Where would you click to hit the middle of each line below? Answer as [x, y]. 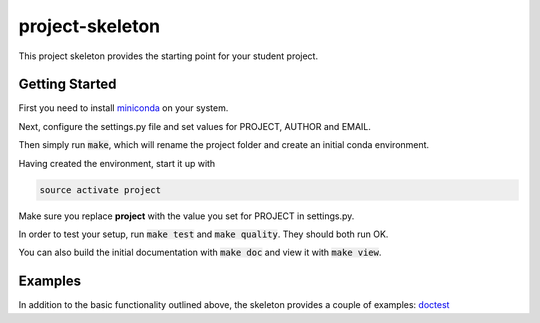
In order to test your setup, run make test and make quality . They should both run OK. [203, 234]
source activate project [100, 189]
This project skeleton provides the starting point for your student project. [168, 56]
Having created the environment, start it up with [117, 163]
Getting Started [67, 84]
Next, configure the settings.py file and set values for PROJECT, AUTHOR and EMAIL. [195, 126]
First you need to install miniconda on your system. [123, 108]
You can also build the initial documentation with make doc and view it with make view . [200, 252]
